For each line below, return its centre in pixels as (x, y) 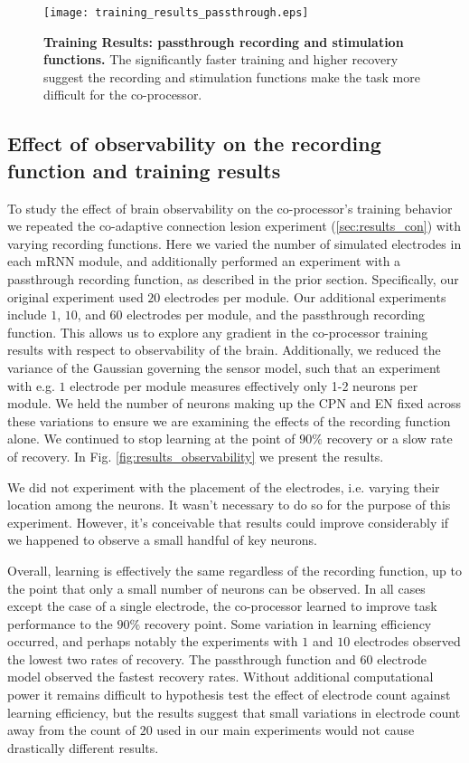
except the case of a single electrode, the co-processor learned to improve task (222, 606)
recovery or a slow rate (389, 439)
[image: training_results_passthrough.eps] (176, 13)
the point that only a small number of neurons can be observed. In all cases (216, 588)
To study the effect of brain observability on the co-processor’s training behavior (230, 208)
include (27, 315)
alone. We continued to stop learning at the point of (151, 439)
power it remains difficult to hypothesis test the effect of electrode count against (229, 695)
